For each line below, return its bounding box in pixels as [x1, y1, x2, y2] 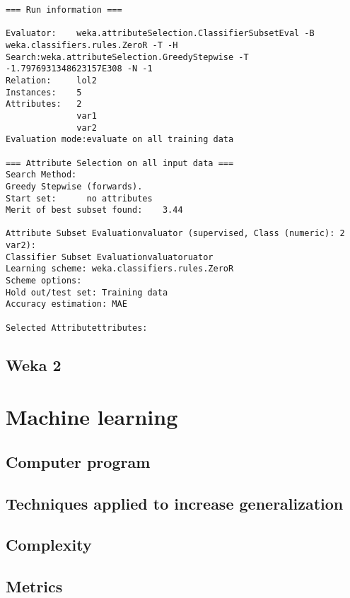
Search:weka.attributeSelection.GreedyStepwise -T [6, 52, 249, 62]
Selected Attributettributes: [6, 322, 148, 333]
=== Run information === [6, 5, 122, 15]
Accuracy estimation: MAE [6, 299, 127, 310]
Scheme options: [6, 276, 82, 286]
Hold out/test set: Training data [6, 287, 168, 298]
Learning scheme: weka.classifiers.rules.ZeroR [6, 264, 234, 274]
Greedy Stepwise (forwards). [6, 181, 143, 192]
